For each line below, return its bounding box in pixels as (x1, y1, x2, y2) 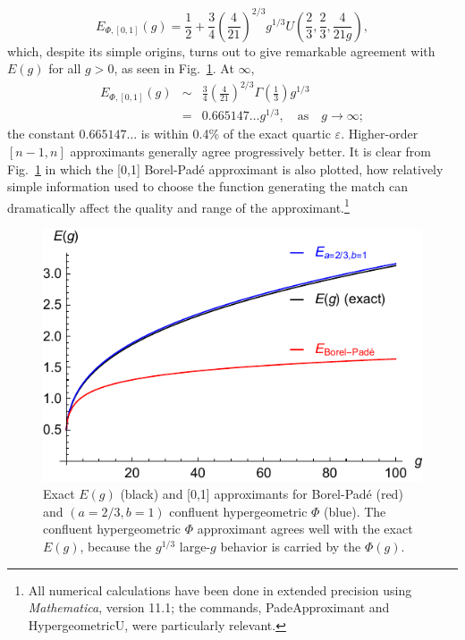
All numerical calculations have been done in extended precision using (28, 580, 412, 599)
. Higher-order (341, 124, 418, 143)
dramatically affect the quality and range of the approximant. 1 (7, 195, 350, 216)
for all (48, 59, 81, 78)
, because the (80, 536, 152, 555)
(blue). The (324, 501, 386, 520)
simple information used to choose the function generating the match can (7, 177, 408, 196)
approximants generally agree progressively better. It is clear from (70, 141, 431, 160)
